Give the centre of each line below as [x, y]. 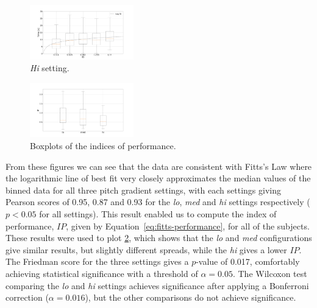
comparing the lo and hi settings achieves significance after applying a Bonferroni [157, 285]
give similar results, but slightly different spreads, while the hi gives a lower [146, 249]
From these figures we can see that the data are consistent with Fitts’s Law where [159, 166]
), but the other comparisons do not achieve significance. [191, 297]
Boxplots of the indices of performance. [103, 145]
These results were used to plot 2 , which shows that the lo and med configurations [159, 238]
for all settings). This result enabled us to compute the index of [158, 213]
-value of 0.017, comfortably [248, 261]
